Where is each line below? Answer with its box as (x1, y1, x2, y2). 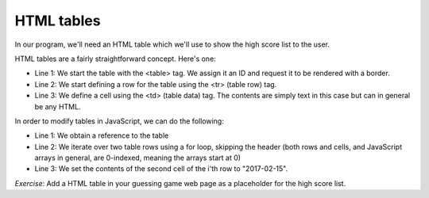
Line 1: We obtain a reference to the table (34, 131, 169, 140)
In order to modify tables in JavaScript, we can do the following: (14, 116, 224, 126)
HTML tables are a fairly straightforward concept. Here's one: (14, 54, 216, 63)
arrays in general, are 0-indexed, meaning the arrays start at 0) (34, 153, 242, 162)
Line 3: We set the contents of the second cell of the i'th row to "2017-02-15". (34, 164, 288, 173)
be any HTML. (34, 101, 81, 111)
